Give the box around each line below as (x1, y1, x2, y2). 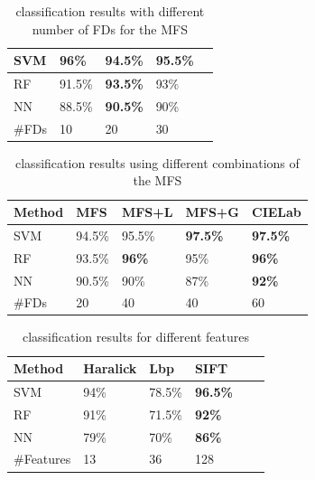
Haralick (83, 359, 137, 378)
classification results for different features (22, 327, 249, 346)
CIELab (252, 202, 301, 221)
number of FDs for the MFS (32, 19, 188, 38)
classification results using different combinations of (15, 153, 300, 172)
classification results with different (15, 2, 205, 20)
